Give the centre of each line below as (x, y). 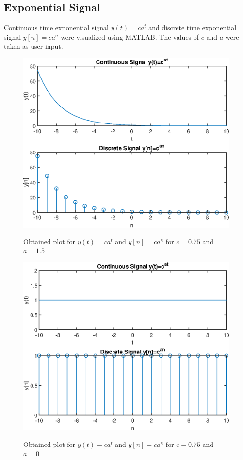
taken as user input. (33, 46)
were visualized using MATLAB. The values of (130, 37)
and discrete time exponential (193, 27)
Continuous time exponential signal (57, 27)
